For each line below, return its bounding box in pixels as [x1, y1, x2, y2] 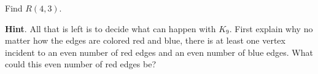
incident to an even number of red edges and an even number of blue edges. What [5, 45, 313, 58]
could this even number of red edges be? [5, 58, 156, 70]
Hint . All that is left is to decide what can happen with [5, 22, 216, 35]
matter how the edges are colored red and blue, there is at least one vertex [5, 34, 285, 47]
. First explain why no [229, 22, 313, 35]
